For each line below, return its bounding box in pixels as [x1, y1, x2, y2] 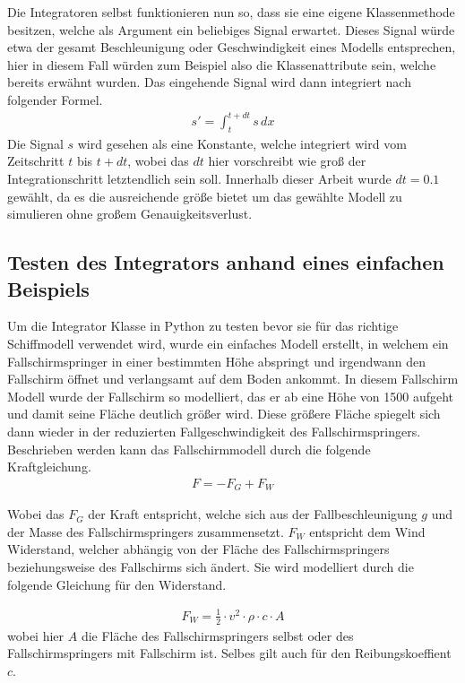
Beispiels [7, 274, 90, 302]
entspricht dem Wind [309, 522, 426, 540]
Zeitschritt [7, 151, 65, 170]
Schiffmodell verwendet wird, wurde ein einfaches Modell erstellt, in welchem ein [7, 334, 449, 353]
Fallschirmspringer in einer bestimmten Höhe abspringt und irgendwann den [7, 351, 426, 370]
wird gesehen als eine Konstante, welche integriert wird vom [77, 134, 407, 152]
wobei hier [7, 626, 65, 644]
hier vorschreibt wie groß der [208, 151, 366, 170]
